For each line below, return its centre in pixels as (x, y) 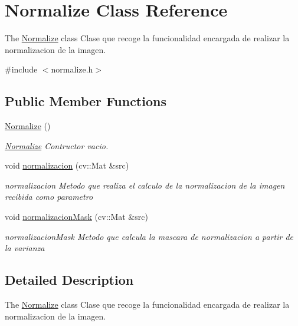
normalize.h (72, 69)
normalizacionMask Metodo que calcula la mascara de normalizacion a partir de (149, 236)
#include (21, 69)
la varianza (25, 248)
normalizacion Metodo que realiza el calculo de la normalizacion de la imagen (145, 185)
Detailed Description (69, 280)
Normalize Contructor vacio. (57, 145)
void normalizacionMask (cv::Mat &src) (76, 217)
